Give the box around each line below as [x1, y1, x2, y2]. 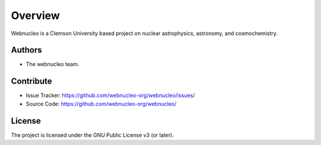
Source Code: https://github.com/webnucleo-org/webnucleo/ [26, 100, 177, 107]
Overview [11, 9, 60, 22]
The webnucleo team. [26, 61, 80, 68]
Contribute [11, 76, 52, 86]
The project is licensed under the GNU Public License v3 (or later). [11, 131, 174, 138]
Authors [11, 45, 42, 55]
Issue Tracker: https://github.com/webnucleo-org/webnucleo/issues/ [26, 92, 196, 99]
